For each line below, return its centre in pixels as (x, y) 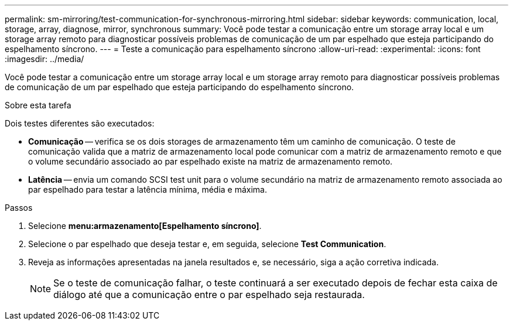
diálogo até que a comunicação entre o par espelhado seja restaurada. (209, 295)
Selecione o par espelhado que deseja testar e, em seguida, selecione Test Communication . (207, 244)
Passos (19, 208)
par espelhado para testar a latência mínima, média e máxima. (148, 189)
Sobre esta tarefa (38, 105)
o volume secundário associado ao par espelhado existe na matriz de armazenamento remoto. (211, 161)
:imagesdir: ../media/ (45, 59)
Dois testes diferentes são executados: (80, 123)
